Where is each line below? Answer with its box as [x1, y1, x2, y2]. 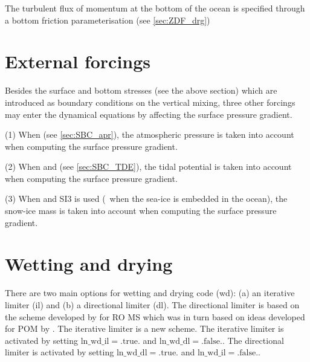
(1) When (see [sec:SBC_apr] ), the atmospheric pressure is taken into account [5, 128, 294, 141]
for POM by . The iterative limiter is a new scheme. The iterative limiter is [5, 322, 284, 335]
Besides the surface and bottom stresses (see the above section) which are [5, 84, 277, 97]
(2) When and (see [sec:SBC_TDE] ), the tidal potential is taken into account [5, 160, 292, 173]
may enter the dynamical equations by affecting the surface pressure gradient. [5, 108, 292, 120]
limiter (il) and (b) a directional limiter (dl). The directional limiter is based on [5, 298, 300, 311]
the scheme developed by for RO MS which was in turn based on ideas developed [5, 310, 305, 323]
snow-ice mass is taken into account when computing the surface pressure [5, 204, 277, 217]
